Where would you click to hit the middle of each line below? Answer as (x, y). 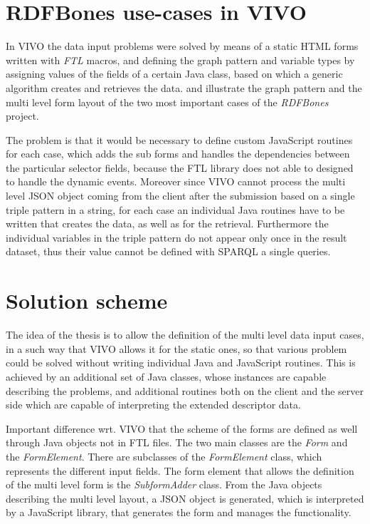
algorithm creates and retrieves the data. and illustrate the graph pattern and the (184, 87)
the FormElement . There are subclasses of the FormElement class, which (164, 456)
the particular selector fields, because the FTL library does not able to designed (180, 167)
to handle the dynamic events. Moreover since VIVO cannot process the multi (176, 181)
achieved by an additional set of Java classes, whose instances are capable (166, 376)
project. (22, 116)
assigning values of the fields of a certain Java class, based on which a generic (174, 74)
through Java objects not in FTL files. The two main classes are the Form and (177, 442)
